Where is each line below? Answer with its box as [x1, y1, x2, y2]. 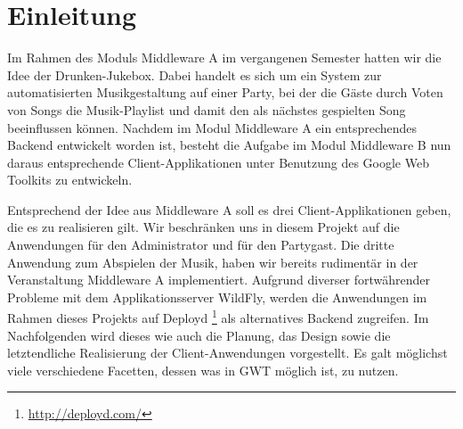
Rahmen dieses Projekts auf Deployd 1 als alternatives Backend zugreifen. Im [7, 306, 429, 327]
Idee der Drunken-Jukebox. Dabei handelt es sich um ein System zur [7, 65, 382, 84]
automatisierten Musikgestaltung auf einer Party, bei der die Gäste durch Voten [7, 83, 443, 102]
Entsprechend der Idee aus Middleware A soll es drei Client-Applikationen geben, [7, 200, 451, 219]
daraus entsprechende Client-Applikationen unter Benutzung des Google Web [7, 153, 429, 171]
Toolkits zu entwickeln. [7, 170, 133, 189]
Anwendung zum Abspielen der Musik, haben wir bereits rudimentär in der [7, 252, 418, 271]
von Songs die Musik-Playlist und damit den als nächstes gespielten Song [7, 100, 406, 119]
